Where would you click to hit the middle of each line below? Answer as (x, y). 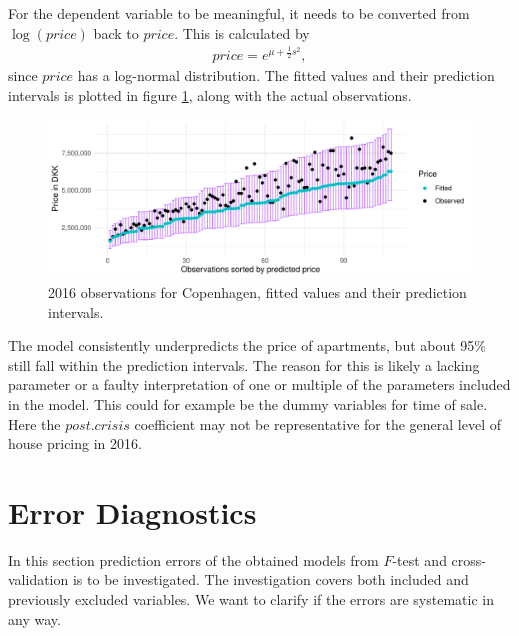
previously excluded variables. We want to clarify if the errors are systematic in (251, 599)
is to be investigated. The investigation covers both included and (270, 579)
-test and (419, 559)
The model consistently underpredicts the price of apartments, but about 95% (247, 345)
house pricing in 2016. (75, 443)
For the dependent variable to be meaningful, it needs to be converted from (239, 13)
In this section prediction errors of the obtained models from (193, 559)
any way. (34, 618)
